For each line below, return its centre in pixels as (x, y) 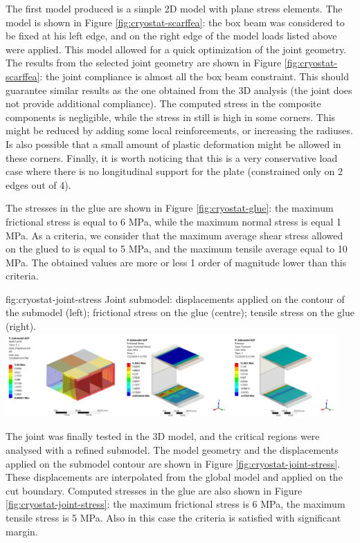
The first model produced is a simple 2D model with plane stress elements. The (174, 8)
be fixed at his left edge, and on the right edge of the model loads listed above (171, 36)
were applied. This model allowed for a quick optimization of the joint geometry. (176, 49)
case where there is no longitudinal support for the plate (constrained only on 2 (174, 171)
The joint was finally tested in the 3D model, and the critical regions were (163, 436)
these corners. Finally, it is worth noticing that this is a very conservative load (172, 157)
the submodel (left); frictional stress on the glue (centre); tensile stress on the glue (180, 312)
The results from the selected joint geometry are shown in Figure (144, 63)
